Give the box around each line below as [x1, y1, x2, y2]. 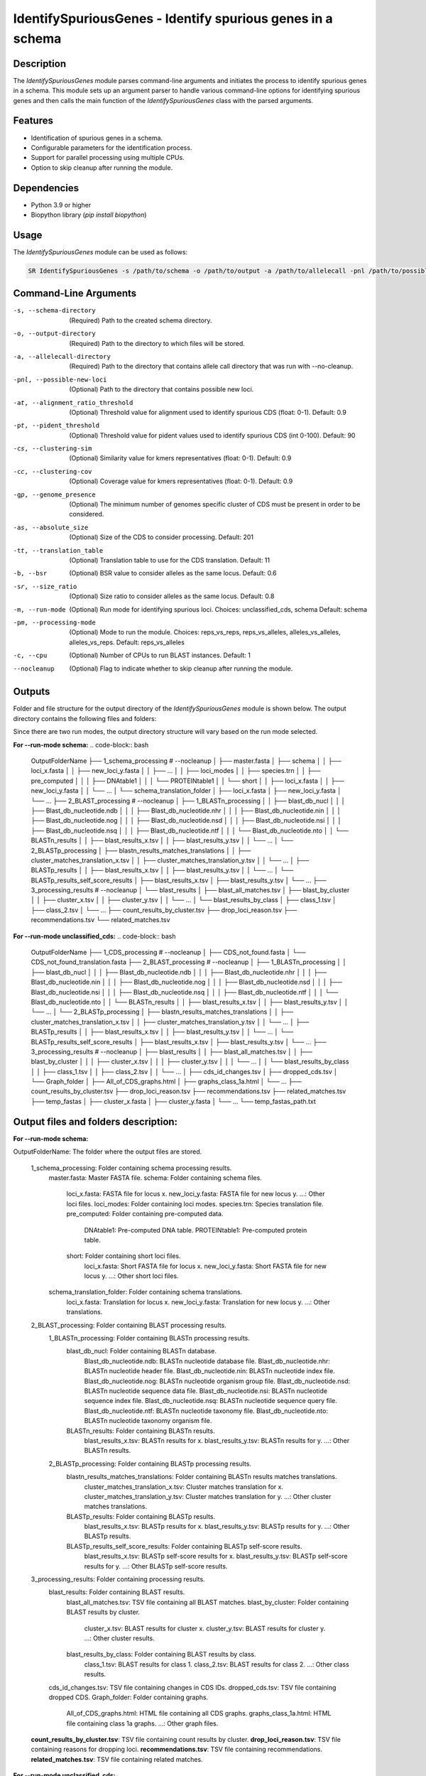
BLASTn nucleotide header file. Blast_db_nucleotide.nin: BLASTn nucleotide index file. [84, 1367, 335, 1375]
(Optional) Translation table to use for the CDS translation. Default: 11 [69, 556, 271, 564]
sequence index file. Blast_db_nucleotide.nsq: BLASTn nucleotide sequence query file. [84, 1397, 337, 1405]
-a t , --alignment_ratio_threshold [13, 399, 133, 406]
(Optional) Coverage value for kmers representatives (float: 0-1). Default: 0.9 [69, 477, 293, 486]
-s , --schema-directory [13, 306, 96, 315]
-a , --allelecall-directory [13, 352, 111, 360]
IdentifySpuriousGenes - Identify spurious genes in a [13, 11, 333, 26]
